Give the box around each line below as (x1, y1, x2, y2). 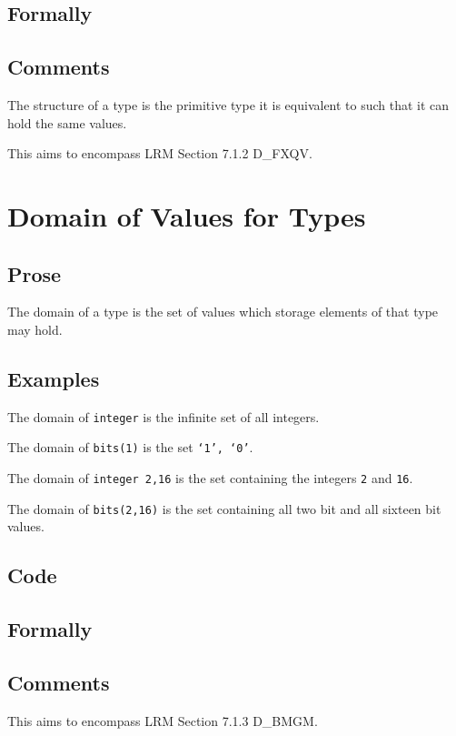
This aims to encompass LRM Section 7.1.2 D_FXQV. (7, 144, 312, 163)
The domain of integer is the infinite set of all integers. (7, 407, 320, 426)
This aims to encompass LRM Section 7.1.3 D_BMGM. (7, 711, 318, 730)
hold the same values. (7, 113, 127, 132)
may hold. (7, 319, 63, 338)
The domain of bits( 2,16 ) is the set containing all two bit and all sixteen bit (7, 499, 441, 518)
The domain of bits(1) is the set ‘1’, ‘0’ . (7, 438, 253, 457)
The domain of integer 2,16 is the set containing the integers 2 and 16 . (7, 469, 413, 488)
